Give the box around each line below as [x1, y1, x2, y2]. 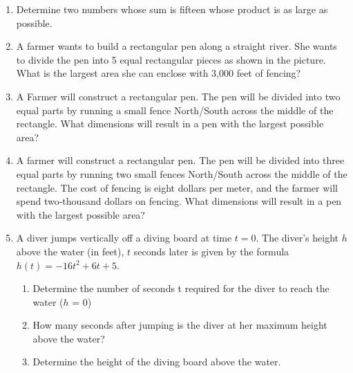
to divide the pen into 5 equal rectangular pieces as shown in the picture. [16, 52, 326, 66]
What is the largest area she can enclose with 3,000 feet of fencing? [16, 66, 301, 80]
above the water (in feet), [16, 244, 124, 258]
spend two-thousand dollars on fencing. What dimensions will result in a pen [16, 194, 342, 208]
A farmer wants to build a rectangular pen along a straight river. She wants [16, 39, 337, 53]
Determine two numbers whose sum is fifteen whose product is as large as [16, 2, 328, 16]
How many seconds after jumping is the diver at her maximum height [32, 318, 327, 332]
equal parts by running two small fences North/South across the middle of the [16, 166, 347, 181]
